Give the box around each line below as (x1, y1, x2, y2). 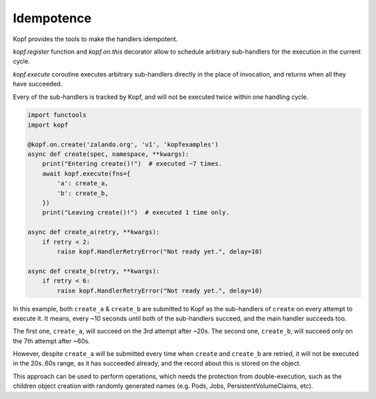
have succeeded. (13, 80, 63, 88)
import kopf (27, 120, 69, 129)
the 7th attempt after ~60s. (13, 336, 91, 345)
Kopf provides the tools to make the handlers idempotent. (13, 35, 178, 43)
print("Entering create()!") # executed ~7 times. (42, 160, 223, 168)
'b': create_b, (56, 189, 109, 197)
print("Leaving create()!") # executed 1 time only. (42, 209, 230, 217)
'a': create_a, (56, 180, 109, 187)
